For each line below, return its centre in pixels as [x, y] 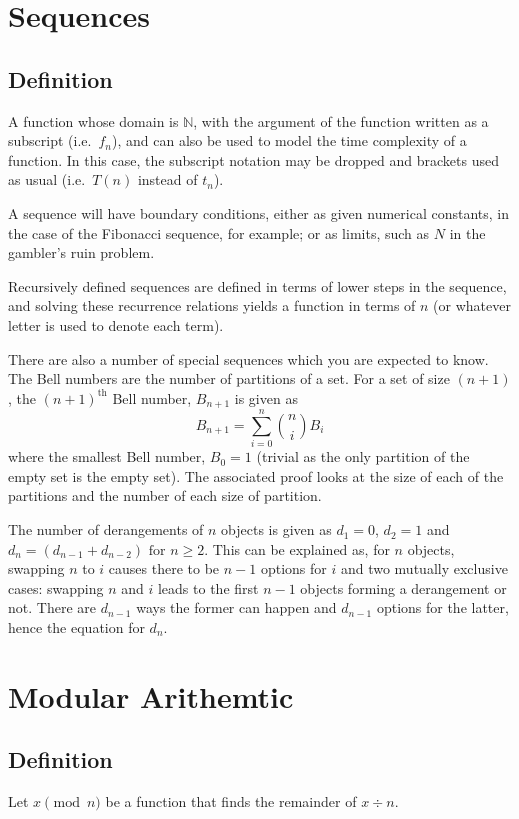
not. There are [52, 607]
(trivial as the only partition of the [363, 456]
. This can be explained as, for [297, 548]
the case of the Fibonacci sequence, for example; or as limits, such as [219, 232]
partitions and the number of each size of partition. [165, 495]
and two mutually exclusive [424, 568]
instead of [167, 179]
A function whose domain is [93, 120]
